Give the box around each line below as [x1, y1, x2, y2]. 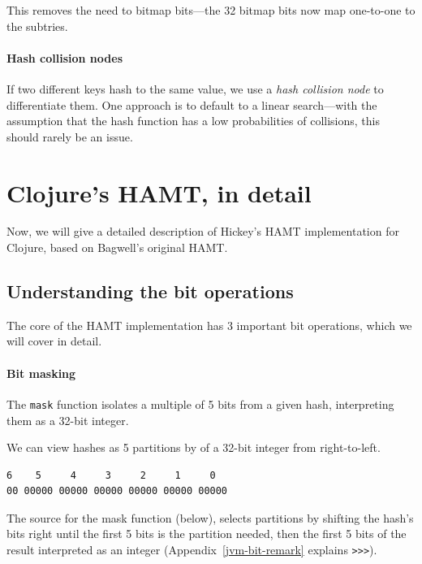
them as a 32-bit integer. [6, 411, 129, 428]
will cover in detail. [6, 332, 102, 349]
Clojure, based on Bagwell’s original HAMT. [6, 239, 228, 256]
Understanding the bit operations [6, 279, 294, 304]
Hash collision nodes [6, 49, 123, 66]
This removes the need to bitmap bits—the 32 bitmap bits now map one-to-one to [6, 2, 416, 18]
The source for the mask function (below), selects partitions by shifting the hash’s [6, 509, 414, 526]
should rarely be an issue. [6, 128, 133, 145]
